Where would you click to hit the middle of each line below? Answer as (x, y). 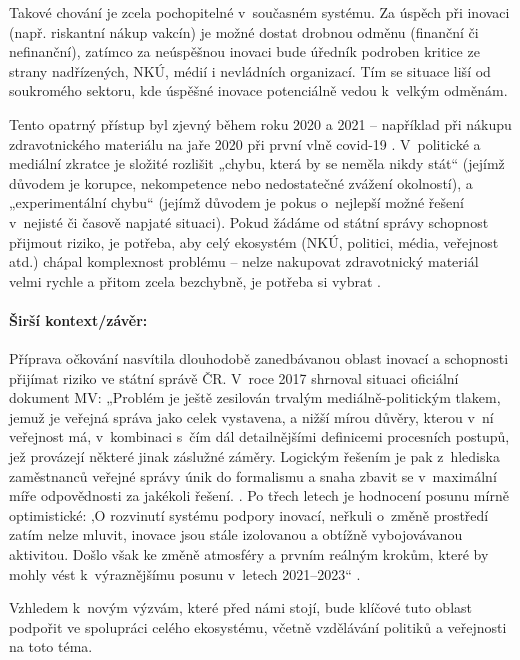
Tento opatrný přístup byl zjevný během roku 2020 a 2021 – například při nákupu (260, 123)
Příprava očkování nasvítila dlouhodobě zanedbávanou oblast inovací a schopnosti (259, 358)
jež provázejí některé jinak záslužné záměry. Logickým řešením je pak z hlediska (254, 456)
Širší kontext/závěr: (78, 319)
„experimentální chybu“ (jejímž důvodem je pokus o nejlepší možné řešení (236, 202)
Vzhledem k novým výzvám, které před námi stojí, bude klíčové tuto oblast (241, 607)
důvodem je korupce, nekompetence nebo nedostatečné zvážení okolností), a (241, 182)
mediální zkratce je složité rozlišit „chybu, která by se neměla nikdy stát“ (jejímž (257, 163)
